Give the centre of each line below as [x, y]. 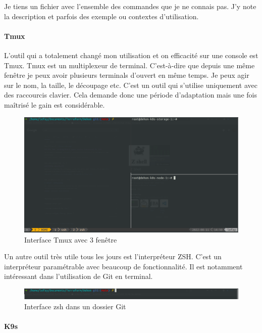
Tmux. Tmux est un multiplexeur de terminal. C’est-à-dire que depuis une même [129, 65]
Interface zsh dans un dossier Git [75, 306]
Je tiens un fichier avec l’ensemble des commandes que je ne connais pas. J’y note [130, 6]
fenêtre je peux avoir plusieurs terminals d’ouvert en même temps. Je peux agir [127, 75]
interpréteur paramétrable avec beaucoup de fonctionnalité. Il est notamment [123, 266]
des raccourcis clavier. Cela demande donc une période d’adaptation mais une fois [130, 95]
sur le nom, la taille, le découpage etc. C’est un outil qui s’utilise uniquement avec [131, 85]
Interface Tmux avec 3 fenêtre [71, 239]
